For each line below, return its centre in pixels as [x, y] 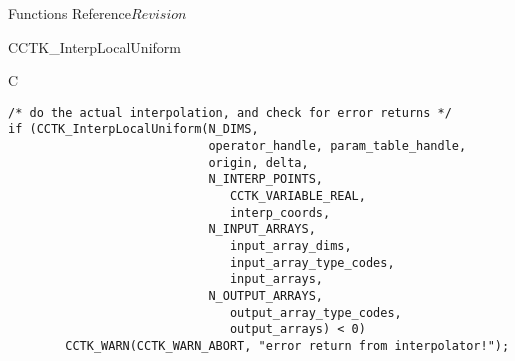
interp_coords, [280, 212]
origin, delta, [258, 162]
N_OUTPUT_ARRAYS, [265, 296]
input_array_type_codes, [312, 262]
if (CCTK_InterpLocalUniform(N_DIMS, [133, 129]
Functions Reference [70, 13]
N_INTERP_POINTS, [265, 179]
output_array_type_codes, [315, 312]
